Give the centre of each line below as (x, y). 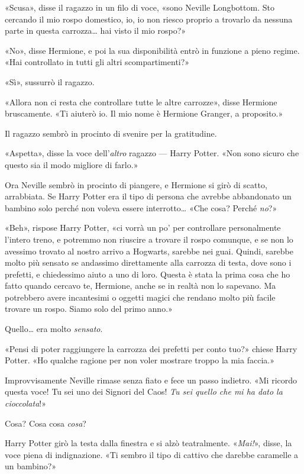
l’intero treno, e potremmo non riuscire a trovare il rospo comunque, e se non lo (149, 239)
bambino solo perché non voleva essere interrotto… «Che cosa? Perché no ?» (141, 207)
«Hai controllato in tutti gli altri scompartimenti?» (97, 62)
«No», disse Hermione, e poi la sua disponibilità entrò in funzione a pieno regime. (152, 50)
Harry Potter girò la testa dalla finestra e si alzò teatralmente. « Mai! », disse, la (148, 443)
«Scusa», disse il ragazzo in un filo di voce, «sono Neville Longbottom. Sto (140, 7)
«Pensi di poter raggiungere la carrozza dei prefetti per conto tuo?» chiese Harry (151, 348)
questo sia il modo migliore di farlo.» (72, 164)
